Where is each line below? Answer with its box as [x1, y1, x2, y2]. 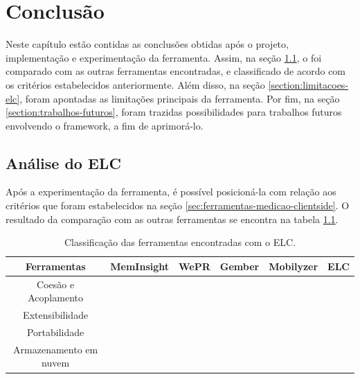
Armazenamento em [13, 342, 98, 356]
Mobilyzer [269, 258, 318, 273]
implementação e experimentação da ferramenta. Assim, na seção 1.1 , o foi [6, 50, 322, 64]
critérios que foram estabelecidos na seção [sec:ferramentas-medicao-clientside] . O [6, 198, 350, 213]
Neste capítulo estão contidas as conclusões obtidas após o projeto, [6, 37, 289, 51]
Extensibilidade [23, 308, 89, 322]
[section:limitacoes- [268, 77, 349, 91]
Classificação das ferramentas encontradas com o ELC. [64, 235, 296, 249]
